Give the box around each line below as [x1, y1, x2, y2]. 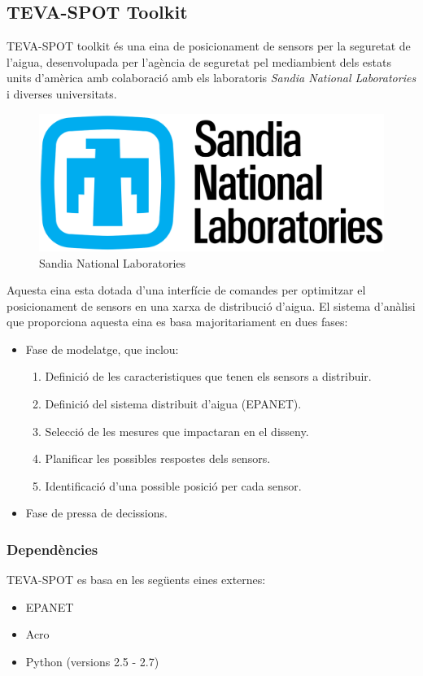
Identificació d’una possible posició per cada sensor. [45, 477, 302, 494]
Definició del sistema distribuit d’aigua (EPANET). [45, 395, 302, 412]
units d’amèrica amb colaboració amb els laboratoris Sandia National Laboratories [7, 69, 416, 86]
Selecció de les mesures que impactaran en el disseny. [45, 422, 309, 439]
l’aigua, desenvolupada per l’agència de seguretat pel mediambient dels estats [7, 53, 391, 70]
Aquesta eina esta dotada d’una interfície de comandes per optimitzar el [7, 281, 366, 299]
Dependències [7, 539, 98, 559]
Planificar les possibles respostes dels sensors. [45, 450, 271, 467]
